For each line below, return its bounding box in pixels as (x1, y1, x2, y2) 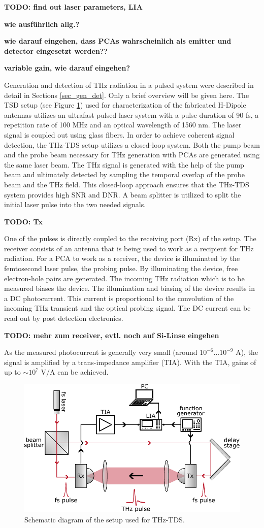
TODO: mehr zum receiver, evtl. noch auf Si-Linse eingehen (4, 329, 219, 340)
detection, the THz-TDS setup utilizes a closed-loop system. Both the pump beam (4, 139, 260, 150)
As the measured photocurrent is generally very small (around (4, 347, 197, 357)
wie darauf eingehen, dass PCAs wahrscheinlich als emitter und (4, 36, 232, 46)
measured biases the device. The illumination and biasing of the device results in (4, 283, 255, 293)
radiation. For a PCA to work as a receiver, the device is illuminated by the (4, 253, 240, 263)
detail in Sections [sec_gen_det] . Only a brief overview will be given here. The (4, 89, 249, 100)
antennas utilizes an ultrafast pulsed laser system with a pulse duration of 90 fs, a (4, 109, 259, 120)
